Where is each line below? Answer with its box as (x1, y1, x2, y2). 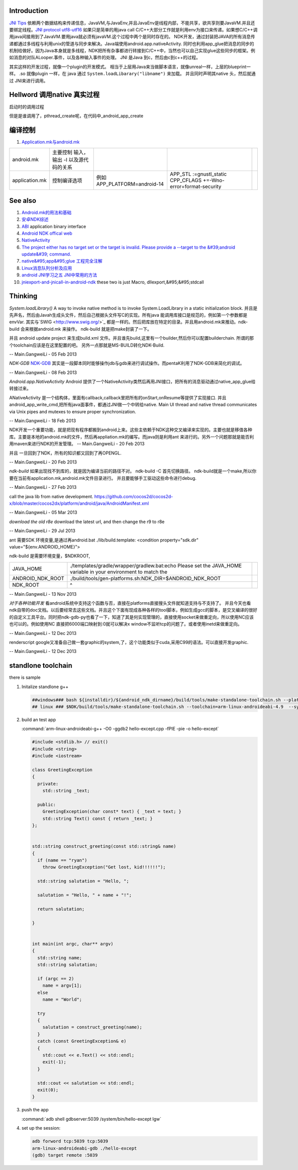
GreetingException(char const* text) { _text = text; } (42, 809, 182, 814)
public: (37, 802, 56, 808)
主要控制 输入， (52, 149, 89, 156)
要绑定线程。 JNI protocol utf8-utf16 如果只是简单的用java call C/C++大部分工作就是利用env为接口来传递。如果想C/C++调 (9, 26, 258, 32)
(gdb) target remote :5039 (32, 1152, 98, 1158)
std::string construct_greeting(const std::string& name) (32, 843, 176, 849)
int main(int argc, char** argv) (32, 941, 114, 947)
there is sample (9, 674, 41, 681)
